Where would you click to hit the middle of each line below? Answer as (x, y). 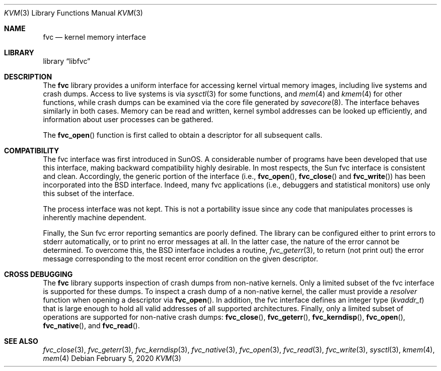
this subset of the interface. (89, 193)
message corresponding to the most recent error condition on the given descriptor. (180, 259)
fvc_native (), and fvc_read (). (91, 326)
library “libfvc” (67, 61)
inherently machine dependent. (95, 217)
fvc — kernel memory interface (94, 37)
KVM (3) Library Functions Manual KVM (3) (73, 13)
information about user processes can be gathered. (128, 119)
